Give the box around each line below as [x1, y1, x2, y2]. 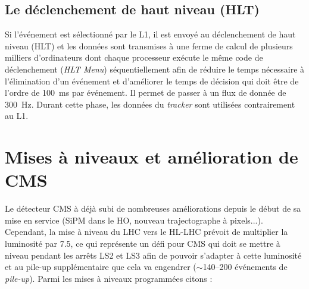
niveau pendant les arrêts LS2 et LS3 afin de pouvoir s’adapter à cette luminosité [5, 249, 302, 261]
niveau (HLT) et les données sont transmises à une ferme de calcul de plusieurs [5, 39, 293, 52]
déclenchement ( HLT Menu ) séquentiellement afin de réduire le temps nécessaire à [5, 62, 305, 75]
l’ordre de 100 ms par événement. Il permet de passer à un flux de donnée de [5, 86, 286, 99]
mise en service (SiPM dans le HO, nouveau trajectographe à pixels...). [5, 213, 263, 226]
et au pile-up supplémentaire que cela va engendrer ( [5, 260, 196, 273]
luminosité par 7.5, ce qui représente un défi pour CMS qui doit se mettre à [5, 237, 280, 250]
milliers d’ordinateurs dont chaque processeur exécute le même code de [5, 51, 263, 64]
